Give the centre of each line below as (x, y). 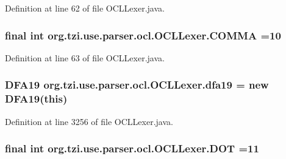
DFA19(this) (36, 99)
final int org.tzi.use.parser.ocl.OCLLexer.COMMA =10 (143, 35)
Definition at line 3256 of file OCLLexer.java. (89, 121)
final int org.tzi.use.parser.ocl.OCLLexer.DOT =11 (132, 148)
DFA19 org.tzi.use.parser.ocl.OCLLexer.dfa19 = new (137, 85)
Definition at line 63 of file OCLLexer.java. (85, 57)
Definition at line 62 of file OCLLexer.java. (85, 8)
